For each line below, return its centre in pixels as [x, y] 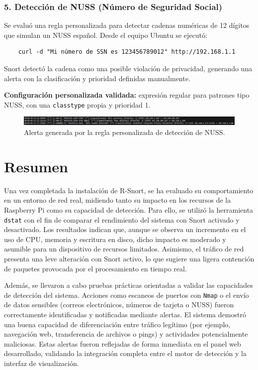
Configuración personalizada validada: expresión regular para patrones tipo [127, 95]
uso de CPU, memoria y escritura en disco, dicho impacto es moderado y [115, 239]
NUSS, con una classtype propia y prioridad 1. [77, 104]
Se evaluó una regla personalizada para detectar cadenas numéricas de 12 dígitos [127, 25]
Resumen [36, 166]
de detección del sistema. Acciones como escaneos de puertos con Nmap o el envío [127, 295]
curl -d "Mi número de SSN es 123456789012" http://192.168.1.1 [127, 52]
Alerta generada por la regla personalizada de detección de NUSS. [125, 132]
